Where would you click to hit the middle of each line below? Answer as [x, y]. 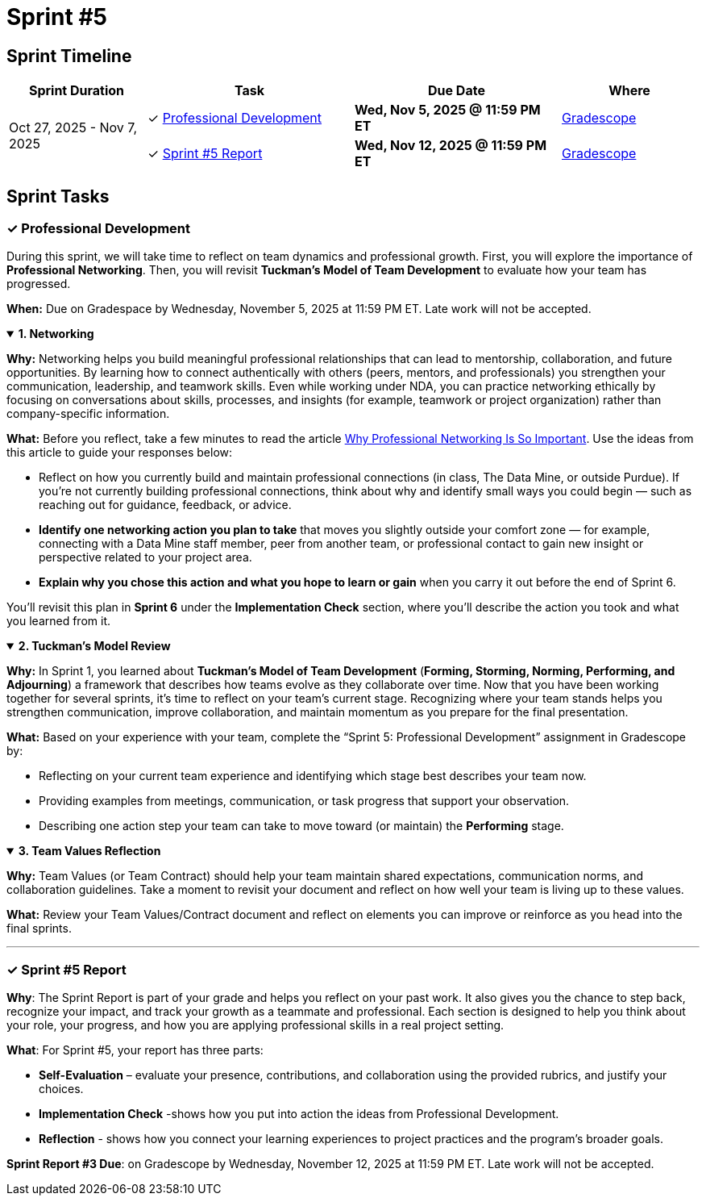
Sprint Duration [77, 91]
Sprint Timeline [69, 56]
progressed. [39, 284]
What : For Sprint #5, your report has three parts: [135, 1050]
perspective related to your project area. [145, 557]
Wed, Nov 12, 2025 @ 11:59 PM [451, 146]
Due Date [457, 91]
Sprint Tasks [58, 196]
